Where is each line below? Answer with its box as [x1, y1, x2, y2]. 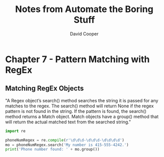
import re [5, 128, 26, 133]
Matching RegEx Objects [5, 84, 84, 93]
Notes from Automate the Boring [15, 4, 154, 15]
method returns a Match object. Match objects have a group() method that [5, 113, 159, 119]
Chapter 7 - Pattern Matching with [5, 54, 150, 65]
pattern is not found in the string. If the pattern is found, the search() [5, 108, 147, 114]
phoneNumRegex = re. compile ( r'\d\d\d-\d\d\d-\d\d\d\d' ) [5, 137, 124, 142]
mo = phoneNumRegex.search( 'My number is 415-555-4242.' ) [5, 142, 129, 147]
